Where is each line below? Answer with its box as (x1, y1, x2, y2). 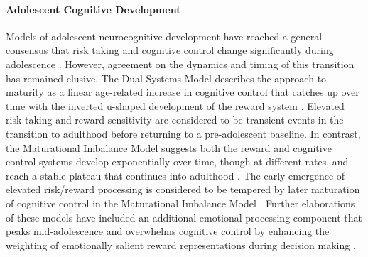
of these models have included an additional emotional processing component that (6, 209, 363, 224)
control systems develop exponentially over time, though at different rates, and (6, 154, 349, 169)
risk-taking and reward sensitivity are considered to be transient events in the (6, 112, 344, 127)
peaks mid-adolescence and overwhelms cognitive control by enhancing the (6, 224, 330, 239)
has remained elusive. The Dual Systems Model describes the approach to (6, 70, 327, 85)
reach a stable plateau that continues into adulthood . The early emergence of (6, 168, 345, 182)
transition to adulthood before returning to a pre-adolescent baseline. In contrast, (6, 126, 361, 141)
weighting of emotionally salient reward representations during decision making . (6, 237, 356, 252)
